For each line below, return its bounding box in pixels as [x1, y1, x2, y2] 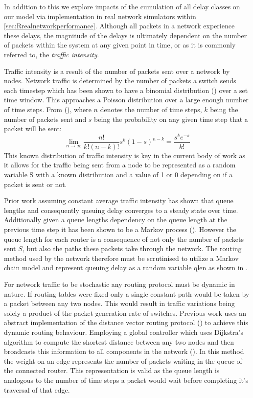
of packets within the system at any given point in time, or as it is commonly [4, 40, 236, 50]
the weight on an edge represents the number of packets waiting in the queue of [4, 355, 242, 366]
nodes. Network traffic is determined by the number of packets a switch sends [4, 75, 236, 86]
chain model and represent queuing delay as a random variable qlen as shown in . [4, 262, 248, 273]
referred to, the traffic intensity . [4, 49, 99, 59]
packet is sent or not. [4, 179, 67, 189]
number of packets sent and [4, 114, 87, 124]
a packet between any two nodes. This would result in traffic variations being [4, 298, 235, 308]
